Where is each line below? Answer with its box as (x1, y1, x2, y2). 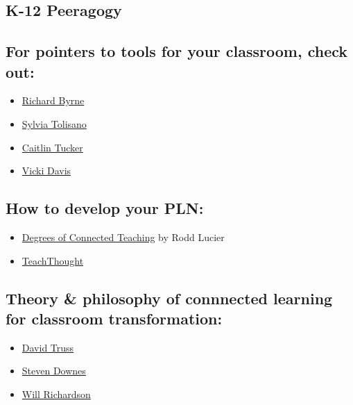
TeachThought (21, 253, 84, 267)
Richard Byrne (21, 93, 85, 108)
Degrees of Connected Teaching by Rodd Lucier (21, 229, 225, 244)
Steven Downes (21, 363, 86, 378)
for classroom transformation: (6, 307, 223, 329)
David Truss (21, 340, 74, 354)
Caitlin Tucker (21, 140, 83, 154)
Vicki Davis (21, 163, 71, 178)
